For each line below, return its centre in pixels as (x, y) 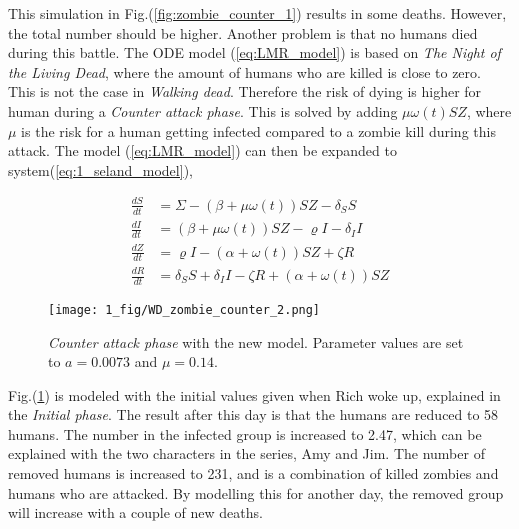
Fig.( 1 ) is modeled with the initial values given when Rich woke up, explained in (254, 394)
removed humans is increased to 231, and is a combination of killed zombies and (253, 473)
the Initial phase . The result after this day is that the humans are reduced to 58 (253, 414)
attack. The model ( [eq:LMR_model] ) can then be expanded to (202, 150)
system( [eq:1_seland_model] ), (100, 169)
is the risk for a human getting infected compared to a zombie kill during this (258, 130)
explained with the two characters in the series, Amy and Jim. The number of (246, 453)
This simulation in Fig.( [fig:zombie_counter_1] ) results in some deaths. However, (257, 13)
